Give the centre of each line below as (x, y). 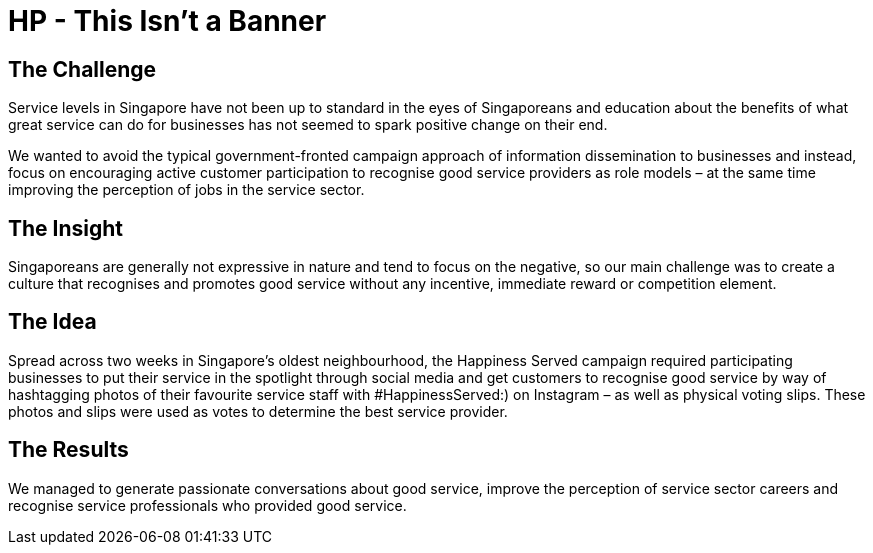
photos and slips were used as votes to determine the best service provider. (258, 411)
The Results (68, 450)
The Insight (66, 228)
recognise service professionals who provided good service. (207, 505)
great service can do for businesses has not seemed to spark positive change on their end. (308, 125)
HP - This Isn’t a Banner (167, 21)
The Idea (52, 322)
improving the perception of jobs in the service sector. (186, 190)
